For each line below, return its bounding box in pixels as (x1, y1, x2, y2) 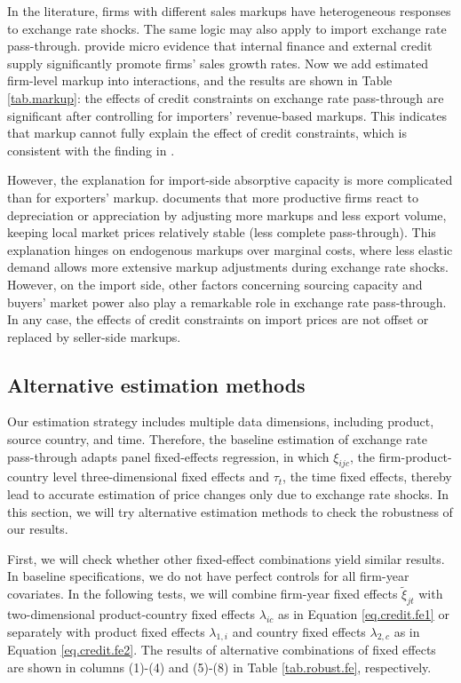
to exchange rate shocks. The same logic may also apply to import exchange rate (7, 19, 447, 37)
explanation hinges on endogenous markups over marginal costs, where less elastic (7, 240, 453, 258)
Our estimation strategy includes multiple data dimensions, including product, (7, 412, 434, 431)
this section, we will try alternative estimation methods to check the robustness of (7, 502, 453, 520)
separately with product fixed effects (7, 622, 205, 640)
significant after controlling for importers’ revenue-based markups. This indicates (7, 106, 448, 124)
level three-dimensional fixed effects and (52, 467, 269, 486)
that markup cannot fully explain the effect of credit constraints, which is (7, 123, 407, 142)
